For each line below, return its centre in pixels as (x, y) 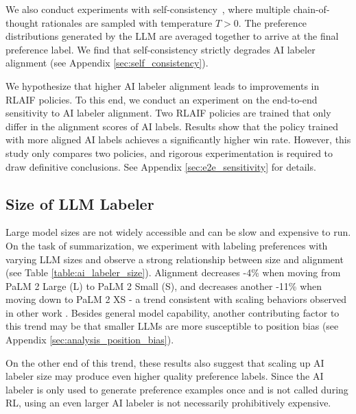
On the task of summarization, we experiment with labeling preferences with (167, 245)
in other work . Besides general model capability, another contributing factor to (173, 312)
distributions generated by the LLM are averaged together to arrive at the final (172, 36)
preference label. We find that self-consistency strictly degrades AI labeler (161, 49)
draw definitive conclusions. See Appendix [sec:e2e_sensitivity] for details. (161, 166)
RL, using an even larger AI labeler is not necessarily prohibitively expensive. (168, 403)
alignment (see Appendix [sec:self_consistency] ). (107, 63)
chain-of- (311, 9)
